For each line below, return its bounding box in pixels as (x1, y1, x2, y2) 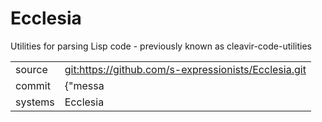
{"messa (64, 78, 105, 92)
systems (15, 95, 55, 109)
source (15, 62, 48, 76)
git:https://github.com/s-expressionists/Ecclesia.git (64, 62, 307, 76)
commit (15, 78, 51, 92)
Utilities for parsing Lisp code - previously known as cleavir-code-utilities (10, 40, 312, 52)
